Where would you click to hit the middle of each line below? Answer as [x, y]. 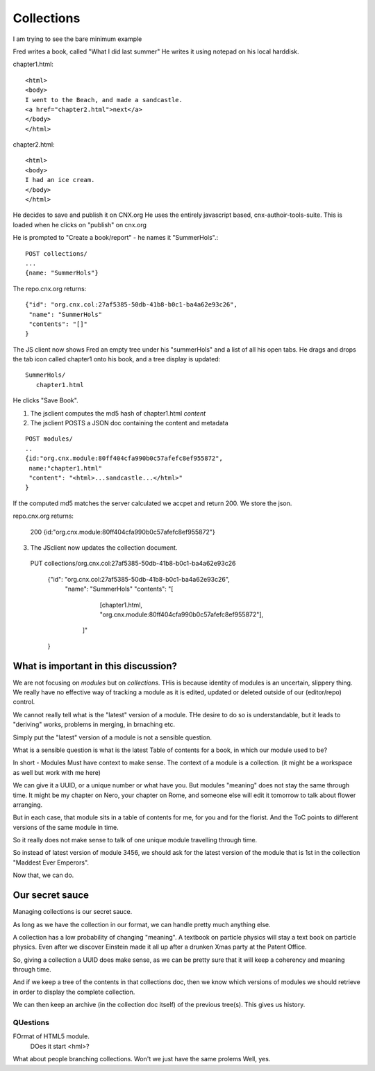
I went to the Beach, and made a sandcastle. [104, 100]
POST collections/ [57, 253]
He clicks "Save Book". [46, 400]
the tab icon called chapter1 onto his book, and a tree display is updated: [117, 359]
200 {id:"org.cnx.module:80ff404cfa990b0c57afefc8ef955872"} [123, 532]
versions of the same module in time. [66, 827]
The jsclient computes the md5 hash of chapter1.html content [118, 413]
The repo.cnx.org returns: [50, 288]
